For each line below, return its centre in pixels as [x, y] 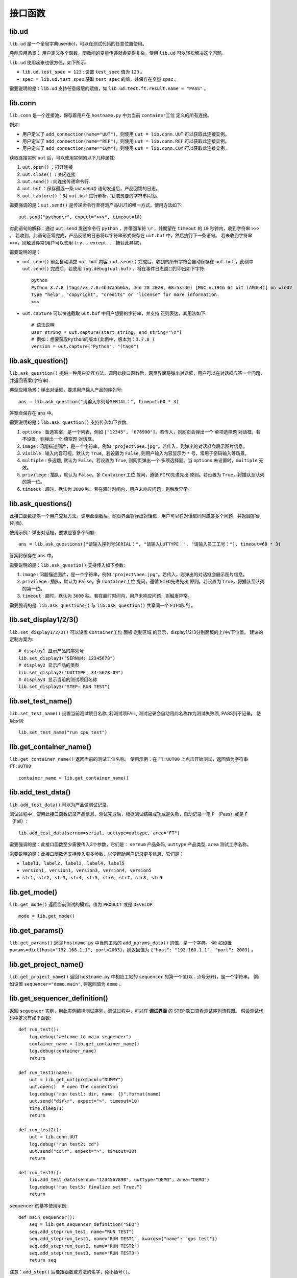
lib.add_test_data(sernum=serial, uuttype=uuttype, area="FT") [99, 833]
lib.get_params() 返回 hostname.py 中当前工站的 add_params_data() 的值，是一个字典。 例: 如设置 [121, 943]
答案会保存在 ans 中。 [33, 413]
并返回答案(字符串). [30, 380]
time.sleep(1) [47, 1108]
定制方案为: [21, 639]
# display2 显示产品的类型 [49, 665]
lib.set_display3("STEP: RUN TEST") [64, 687]
